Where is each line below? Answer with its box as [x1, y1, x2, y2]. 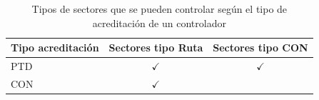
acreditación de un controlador [92, 15, 226, 30]
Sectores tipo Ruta [108, 40, 203, 55]
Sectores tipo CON [213, 40, 308, 55]
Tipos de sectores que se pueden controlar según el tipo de [31, 1, 288, 16]
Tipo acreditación [11, 40, 99, 55]
